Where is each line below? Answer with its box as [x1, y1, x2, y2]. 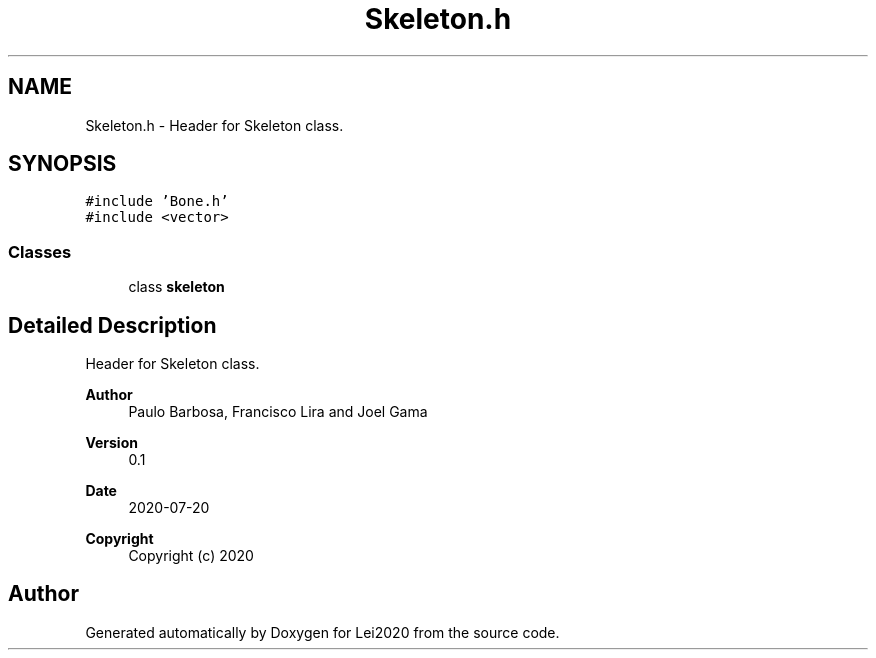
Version [85, 434, 138, 452]
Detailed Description [8, 312, 217, 338]
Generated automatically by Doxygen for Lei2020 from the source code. [85, 623, 560, 641]
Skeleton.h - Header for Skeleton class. [85, 116, 344, 134]
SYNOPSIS [8, 151, 117, 177]
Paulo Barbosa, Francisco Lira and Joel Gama [128, 403, 428, 421]
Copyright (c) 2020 [128, 547, 254, 565]
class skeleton [128, 278, 225, 296]
